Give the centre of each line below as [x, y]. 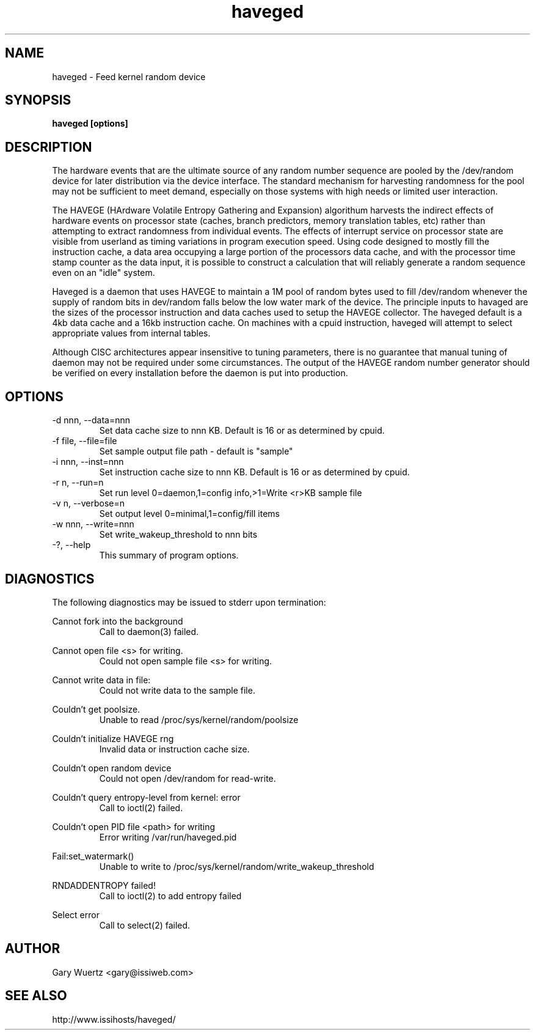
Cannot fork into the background [118, 621]
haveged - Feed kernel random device [129, 76]
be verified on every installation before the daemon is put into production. [200, 373]
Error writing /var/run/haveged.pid [168, 837]
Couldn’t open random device [112, 768]
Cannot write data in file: [101, 680]
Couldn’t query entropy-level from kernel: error [146, 797]
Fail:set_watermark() [93, 856]
